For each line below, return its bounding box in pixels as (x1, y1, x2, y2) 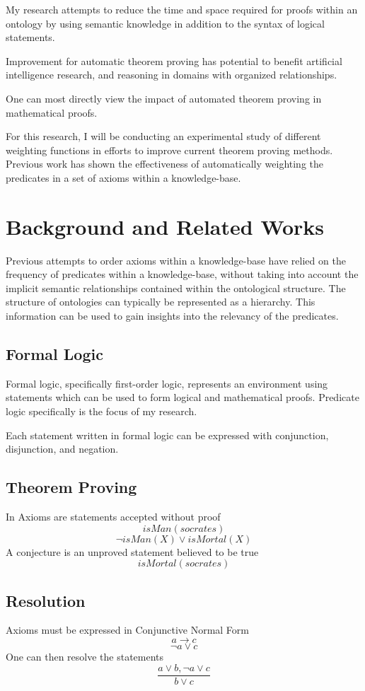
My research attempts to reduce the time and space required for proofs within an (6, 2, 358, 16)
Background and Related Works (6, 211, 325, 240)
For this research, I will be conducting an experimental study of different (6, 129, 321, 144)
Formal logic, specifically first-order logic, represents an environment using (6, 376, 328, 390)
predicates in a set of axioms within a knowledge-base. (6, 170, 241, 185)
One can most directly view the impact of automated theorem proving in (6, 91, 322, 105)
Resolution (6, 589, 86, 611)
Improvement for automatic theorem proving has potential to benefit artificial (6, 53, 342, 68)
